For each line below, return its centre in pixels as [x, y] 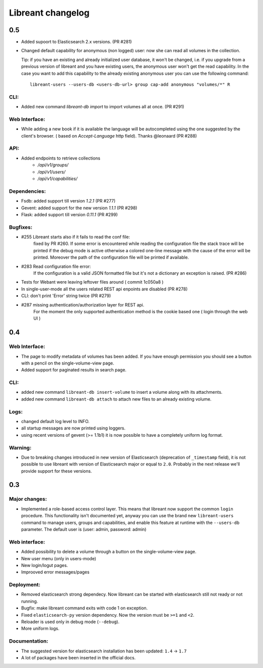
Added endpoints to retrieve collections [61, 158]
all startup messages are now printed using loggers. [73, 428]
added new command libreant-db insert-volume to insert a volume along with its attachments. [122, 392]
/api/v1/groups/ [53, 165]
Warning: [20, 447]
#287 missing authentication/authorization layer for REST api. [83, 304]
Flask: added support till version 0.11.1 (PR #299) [69, 214]
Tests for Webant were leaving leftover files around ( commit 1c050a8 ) [92, 282]
